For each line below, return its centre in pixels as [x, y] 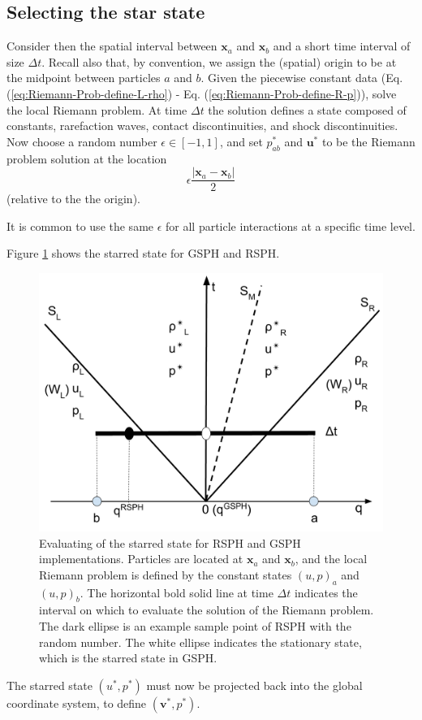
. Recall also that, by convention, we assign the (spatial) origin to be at [219, 61]
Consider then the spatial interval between [112, 46]
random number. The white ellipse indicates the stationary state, [200, 642]
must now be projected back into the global [254, 685]
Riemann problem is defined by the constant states [166, 574]
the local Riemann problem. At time [97, 109]
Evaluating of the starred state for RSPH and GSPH [170, 542]
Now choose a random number [82, 141]
